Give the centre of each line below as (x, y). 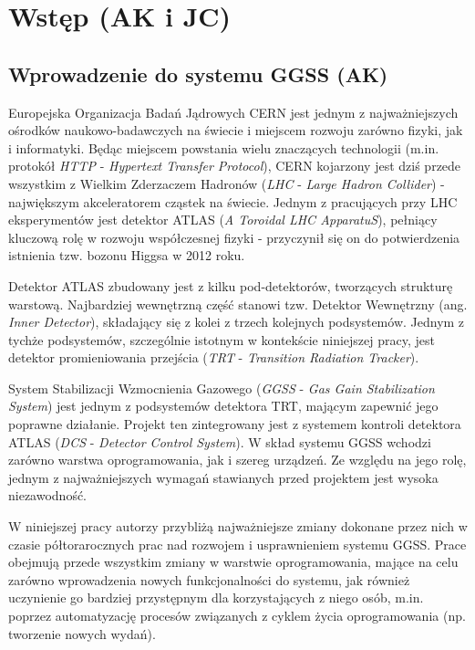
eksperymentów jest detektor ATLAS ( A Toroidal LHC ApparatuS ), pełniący (223, 220)
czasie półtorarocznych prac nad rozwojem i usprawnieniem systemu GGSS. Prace (237, 544)
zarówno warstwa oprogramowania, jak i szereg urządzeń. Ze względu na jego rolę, (237, 460)
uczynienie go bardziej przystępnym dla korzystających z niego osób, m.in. (216, 598)
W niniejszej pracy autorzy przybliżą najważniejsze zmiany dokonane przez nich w (238, 526)
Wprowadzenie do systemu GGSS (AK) (198, 73)
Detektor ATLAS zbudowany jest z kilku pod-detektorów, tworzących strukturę (231, 285)
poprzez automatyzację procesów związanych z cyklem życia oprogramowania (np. (237, 616)
